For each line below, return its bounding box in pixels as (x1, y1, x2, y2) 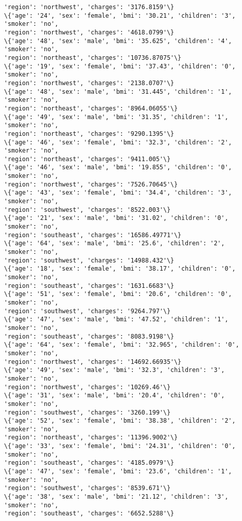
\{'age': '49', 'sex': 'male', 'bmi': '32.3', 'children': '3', (4, 366, 225, 374)
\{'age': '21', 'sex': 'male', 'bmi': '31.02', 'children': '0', (4, 214, 228, 222)
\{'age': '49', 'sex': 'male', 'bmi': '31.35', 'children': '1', (4, 113, 228, 121)
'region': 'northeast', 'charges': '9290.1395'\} (4, 130, 174, 137)
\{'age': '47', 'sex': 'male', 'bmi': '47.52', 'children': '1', (4, 316, 228, 323)
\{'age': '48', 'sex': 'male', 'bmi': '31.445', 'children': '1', (4, 88, 232, 95)
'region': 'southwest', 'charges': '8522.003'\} (4, 206, 171, 213)
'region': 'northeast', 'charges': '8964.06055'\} (4, 104, 178, 112)
